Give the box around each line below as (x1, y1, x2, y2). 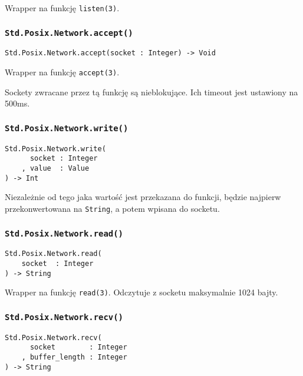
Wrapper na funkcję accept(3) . (5, 66, 120, 78)
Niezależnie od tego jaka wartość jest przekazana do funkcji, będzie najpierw (5, 191, 281, 203)
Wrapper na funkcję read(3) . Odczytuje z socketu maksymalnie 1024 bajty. (5, 286, 278, 298)
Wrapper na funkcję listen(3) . (5, 2, 120, 14)
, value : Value (21, 164, 90, 173)
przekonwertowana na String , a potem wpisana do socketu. (5, 202, 220, 214)
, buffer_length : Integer (21, 353, 127, 362)
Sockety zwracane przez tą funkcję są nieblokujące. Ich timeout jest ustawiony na (5, 85, 298, 98)
